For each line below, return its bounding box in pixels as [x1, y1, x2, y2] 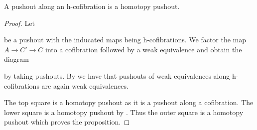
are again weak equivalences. [41, 80, 128, 91]
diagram [4, 54, 29, 64]
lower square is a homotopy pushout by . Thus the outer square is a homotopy [4, 107, 244, 117]
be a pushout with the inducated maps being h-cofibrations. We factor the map [4, 34, 247, 45]
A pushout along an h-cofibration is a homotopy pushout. [4, 1, 180, 11]
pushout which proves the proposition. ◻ [4, 117, 130, 127]
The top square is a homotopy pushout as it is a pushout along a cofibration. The [4, 97, 254, 108]
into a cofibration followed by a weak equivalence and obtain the [45, 44, 242, 54]
